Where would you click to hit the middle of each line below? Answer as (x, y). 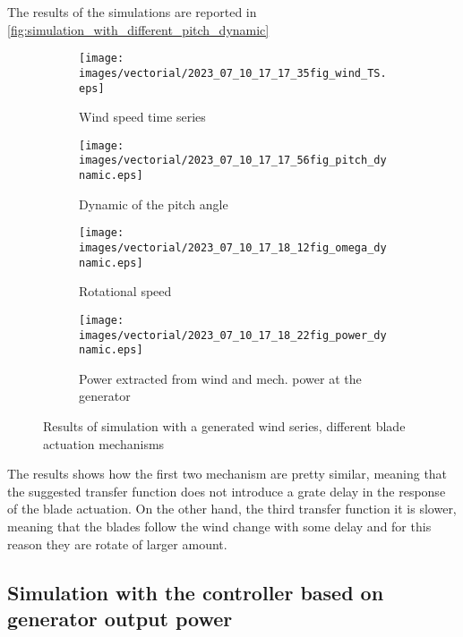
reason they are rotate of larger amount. (117, 544)
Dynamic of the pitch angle (154, 204)
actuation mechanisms (104, 443)
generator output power (120, 618)
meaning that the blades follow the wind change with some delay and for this (219, 526)
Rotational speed (125, 291)
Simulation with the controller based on (196, 592)
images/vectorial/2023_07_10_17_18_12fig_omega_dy (233, 247)
